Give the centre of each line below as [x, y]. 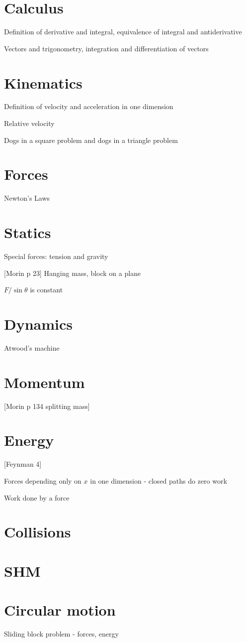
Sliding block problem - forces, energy [61, 634]
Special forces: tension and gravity [56, 256]
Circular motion [60, 610]
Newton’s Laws [27, 198]
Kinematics [43, 82]
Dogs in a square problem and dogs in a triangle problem [91, 140]
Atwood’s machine [32, 347]
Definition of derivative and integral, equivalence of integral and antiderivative [123, 32]
